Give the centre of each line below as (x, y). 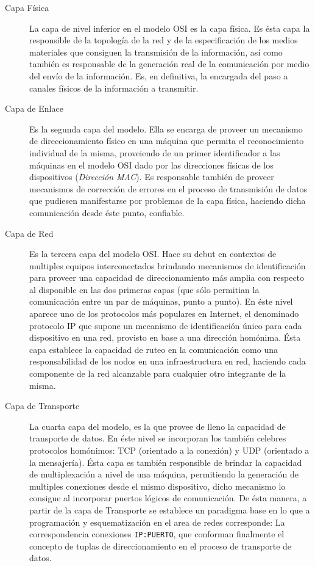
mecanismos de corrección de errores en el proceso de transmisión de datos (168, 188)
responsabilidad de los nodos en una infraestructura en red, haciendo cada (168, 361)
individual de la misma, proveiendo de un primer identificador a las (155, 152)
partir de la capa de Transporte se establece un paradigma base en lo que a (170, 510)
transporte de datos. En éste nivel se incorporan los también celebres (158, 438)
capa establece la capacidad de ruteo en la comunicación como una (154, 349)
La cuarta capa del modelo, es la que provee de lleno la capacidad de (157, 426)
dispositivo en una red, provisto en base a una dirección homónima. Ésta (165, 337)
